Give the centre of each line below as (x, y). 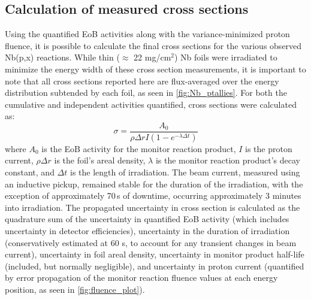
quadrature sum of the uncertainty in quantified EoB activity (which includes (147, 219)
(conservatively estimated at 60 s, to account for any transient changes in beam (151, 242)
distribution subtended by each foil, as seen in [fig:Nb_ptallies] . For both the (146, 93)
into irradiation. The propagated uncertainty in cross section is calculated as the (153, 207)
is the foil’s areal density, (100, 160)
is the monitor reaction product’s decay (228, 160)
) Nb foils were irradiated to (226, 57)
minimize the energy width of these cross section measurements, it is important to (155, 69)
